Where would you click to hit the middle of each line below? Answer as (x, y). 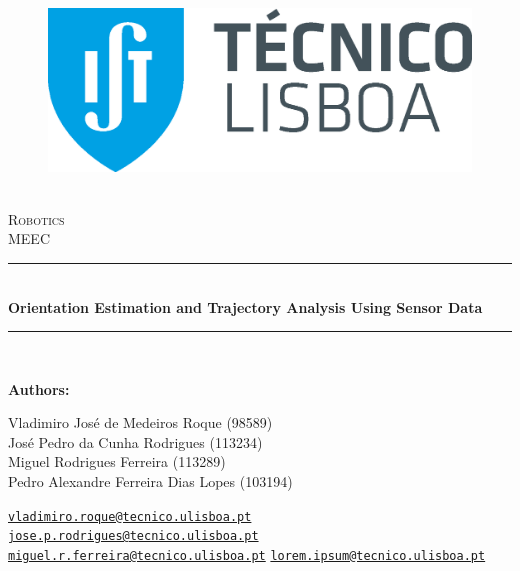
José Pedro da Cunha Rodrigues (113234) (135, 441)
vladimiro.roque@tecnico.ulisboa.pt (130, 516)
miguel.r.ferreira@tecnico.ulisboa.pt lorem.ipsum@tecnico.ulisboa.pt (247, 555)
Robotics (36, 218)
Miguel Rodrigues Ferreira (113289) (117, 461)
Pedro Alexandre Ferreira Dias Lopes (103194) (150, 481)
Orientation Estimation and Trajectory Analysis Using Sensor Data (245, 306)
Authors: (39, 388)
